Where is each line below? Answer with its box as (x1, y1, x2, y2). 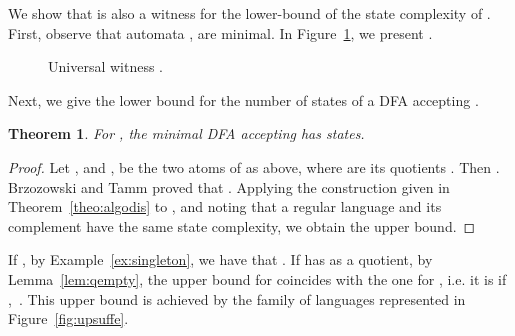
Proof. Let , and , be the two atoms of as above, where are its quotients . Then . (8, 156, 500, 177)
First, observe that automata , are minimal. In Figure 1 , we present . (8, 22, 433, 43)
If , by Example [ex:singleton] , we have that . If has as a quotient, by (8, 249, 433, 270)
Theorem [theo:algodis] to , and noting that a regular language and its (8, 196, 442, 217)
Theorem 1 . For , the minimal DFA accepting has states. (8, 123, 365, 144)
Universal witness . (48, 56, 163, 77)
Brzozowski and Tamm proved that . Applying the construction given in (8, 176, 450, 197)
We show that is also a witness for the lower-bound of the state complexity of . (8, 3, 491, 23)
